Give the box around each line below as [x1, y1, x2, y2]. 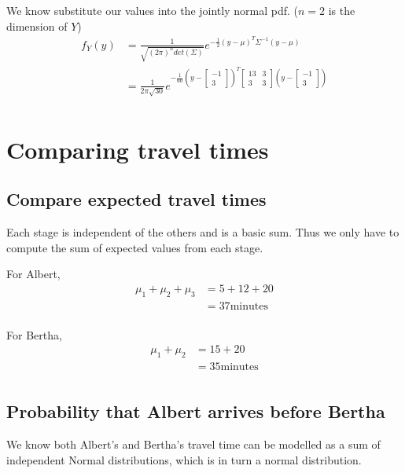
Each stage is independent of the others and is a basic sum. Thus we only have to [6, 223, 399, 240]
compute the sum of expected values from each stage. [6, 239, 263, 255]
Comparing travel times [6, 133, 269, 165]
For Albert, [6, 266, 61, 282]
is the [328, 2, 355, 18]
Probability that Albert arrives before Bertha [6, 399, 385, 423]
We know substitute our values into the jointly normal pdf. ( [6, 2, 298, 18]
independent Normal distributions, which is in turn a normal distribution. [6, 451, 362, 467]
